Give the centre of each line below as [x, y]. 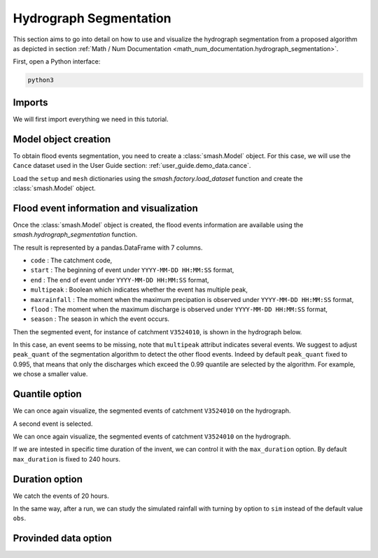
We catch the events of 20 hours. [61, 496]
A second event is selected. [53, 424]
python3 [41, 80]
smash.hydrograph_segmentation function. [75, 235]
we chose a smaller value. [50, 374]
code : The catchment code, [71, 260]
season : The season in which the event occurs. [100, 319]
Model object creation [62, 139]
